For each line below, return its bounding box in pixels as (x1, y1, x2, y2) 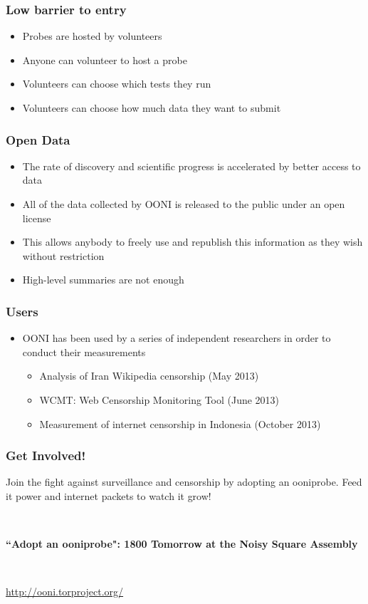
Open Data (6, 130, 70, 148)
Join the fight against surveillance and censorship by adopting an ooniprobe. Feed (6, 474, 362, 489)
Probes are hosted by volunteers (22, 28, 162, 43)
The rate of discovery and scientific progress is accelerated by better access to (22, 158, 361, 173)
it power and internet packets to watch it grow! (6, 488, 211, 503)
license (22, 210, 51, 225)
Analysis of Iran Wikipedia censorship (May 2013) (39, 368, 259, 383)
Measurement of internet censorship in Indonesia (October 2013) (39, 416, 321, 431)
